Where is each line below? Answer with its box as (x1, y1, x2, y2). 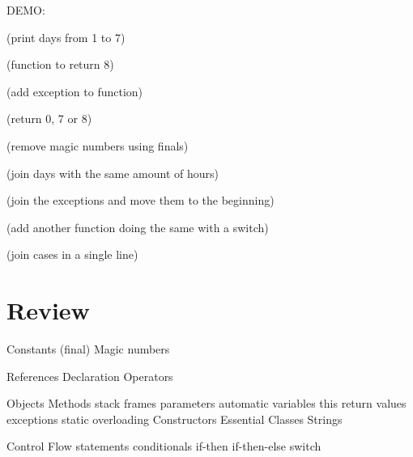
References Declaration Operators (6, 367, 173, 384)
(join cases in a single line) (6, 246, 138, 263)
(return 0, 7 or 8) (6, 110, 92, 127)
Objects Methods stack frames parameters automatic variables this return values (6, 395, 407, 412)
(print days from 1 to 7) (6, 28, 126, 45)
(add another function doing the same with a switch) (6, 218, 269, 235)
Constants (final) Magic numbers (6, 341, 170, 358)
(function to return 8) (6, 56, 114, 73)
